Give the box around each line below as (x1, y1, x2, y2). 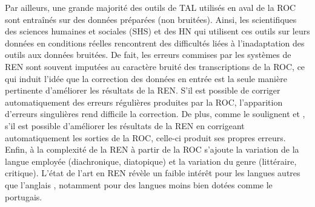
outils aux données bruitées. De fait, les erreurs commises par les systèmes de (5, 48, 291, 61)
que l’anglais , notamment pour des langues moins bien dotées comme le (5, 178, 273, 191)
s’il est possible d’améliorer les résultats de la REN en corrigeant (5, 119, 245, 132)
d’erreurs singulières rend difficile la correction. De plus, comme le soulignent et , (5, 107, 305, 120)
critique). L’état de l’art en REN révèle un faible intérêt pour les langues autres (5, 167, 300, 179)
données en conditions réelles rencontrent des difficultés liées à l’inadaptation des (5, 36, 305, 49)
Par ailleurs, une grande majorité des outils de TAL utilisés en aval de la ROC (5, 1, 296, 13)
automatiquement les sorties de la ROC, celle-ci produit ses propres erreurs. (5, 131, 286, 144)
